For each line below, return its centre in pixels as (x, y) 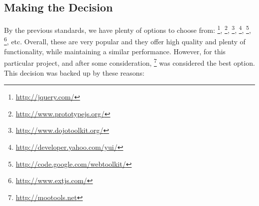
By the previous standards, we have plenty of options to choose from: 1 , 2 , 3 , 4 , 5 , (128, 29)
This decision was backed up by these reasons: (74, 72)
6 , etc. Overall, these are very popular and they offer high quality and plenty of (125, 41)
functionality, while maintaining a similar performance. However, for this (115, 51)
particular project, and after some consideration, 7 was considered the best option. (129, 62)
